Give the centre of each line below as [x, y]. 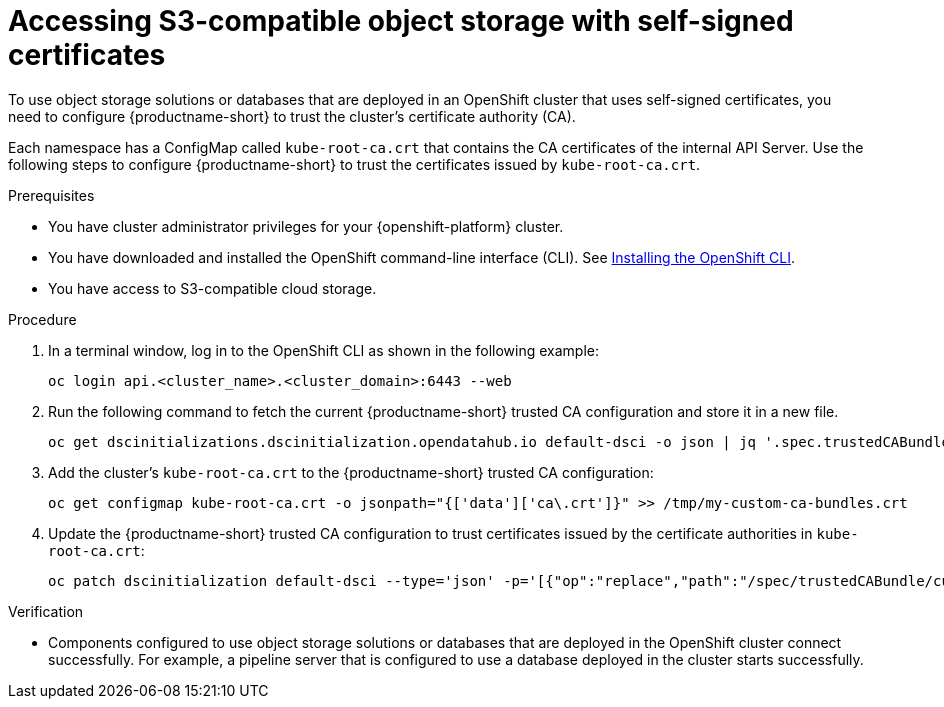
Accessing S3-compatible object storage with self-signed [401, 21]
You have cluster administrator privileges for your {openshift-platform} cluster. [306, 226]
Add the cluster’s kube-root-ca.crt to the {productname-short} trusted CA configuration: [351, 472]
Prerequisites [51, 195]
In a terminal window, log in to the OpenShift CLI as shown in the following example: [323, 350]
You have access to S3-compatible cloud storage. [212, 288]
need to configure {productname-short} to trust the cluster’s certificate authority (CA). [292, 116]
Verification [46, 611]
